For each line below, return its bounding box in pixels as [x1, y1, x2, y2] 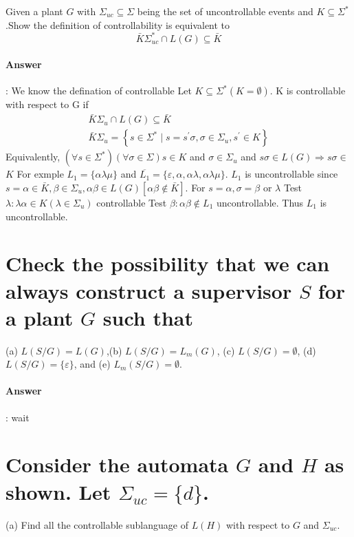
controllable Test [96, 195, 167, 209]
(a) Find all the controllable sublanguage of [5, 517, 188, 531]
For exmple [16, 167, 64, 181]
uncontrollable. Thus [216, 195, 304, 209]
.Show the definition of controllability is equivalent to [5, 17, 230, 32]
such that [102, 303, 194, 331]
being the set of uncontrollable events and [137, 4, 313, 18]
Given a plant [5, 4, 63, 18]
